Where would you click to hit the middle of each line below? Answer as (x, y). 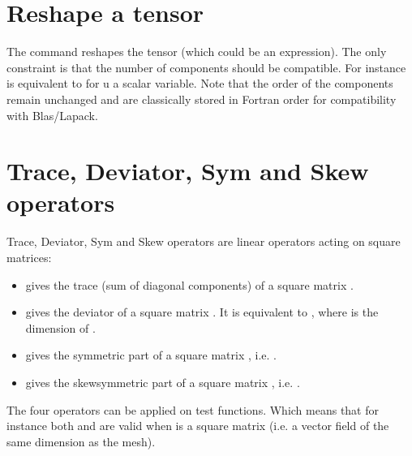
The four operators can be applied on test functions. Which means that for (193, 409)
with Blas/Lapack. (52, 115)
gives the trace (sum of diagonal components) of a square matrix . (189, 284)
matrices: (29, 257)
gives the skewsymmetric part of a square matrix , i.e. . (163, 382)
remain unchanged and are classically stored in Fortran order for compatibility (202, 99)
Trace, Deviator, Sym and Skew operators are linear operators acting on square (204, 241)
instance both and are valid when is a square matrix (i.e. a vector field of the (198, 426)
